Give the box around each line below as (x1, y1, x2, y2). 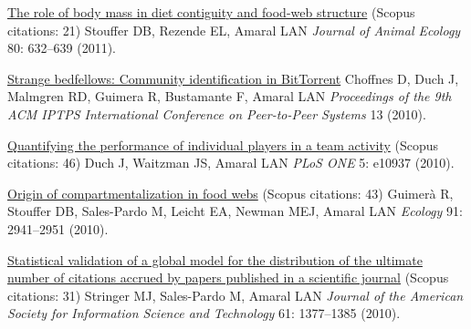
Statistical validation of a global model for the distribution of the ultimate (7, 250, 423, 269)
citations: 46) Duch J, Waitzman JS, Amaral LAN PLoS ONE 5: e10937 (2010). (7, 153, 455, 172)
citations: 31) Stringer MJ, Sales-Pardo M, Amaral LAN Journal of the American (7, 285, 464, 304)
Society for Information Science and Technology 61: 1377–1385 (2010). (7, 303, 401, 323)
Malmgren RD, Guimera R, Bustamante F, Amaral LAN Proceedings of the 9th (7, 87, 452, 106)
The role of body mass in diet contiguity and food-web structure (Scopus (7, 3, 415, 21)
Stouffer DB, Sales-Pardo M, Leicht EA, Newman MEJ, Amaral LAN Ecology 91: (7, 201, 463, 221)
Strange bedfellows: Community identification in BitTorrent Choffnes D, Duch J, (7, 68, 459, 87)
